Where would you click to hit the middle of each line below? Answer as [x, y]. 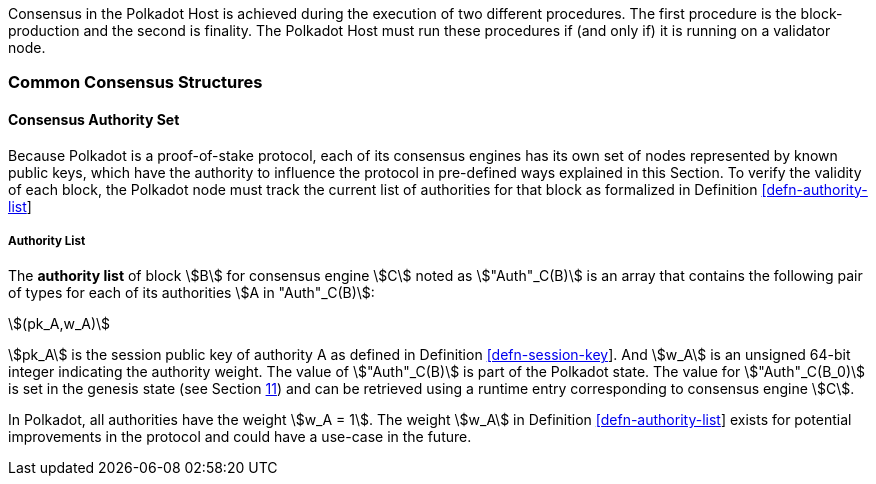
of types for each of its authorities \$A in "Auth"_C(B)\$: [191, 293]
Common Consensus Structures [135, 82]
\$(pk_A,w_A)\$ [59, 324]
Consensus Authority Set [94, 119]
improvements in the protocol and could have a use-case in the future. [240, 437]
